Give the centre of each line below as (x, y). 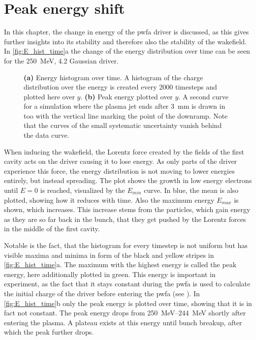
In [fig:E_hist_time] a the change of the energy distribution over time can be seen (127, 51)
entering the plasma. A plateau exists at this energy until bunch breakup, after (123, 322)
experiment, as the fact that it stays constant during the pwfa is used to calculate (127, 284)
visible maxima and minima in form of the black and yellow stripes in (109, 255)
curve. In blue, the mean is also (191, 190)
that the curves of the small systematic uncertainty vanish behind (123, 125)
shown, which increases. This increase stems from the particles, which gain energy (127, 209)
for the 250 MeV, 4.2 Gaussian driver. (61, 60)
